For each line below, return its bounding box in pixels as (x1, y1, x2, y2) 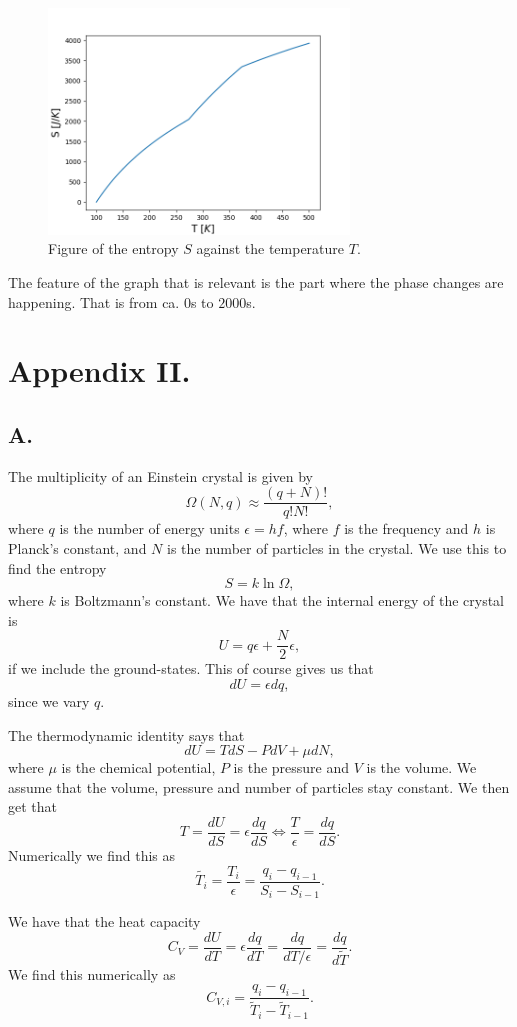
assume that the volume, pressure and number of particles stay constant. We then (8, 776, 510, 797)
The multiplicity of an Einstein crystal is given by (8, 465, 313, 486)
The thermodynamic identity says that (8, 724, 245, 745)
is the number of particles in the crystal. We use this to (167, 537, 507, 558)
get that (8, 796, 57, 817)
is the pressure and (233, 757, 350, 778)
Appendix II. (8, 350, 191, 391)
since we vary (8, 691, 90, 711)
